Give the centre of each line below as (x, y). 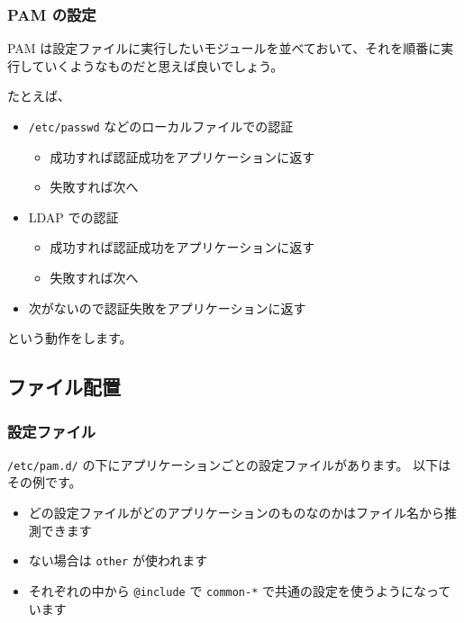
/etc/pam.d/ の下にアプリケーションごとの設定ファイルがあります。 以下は (229, 464)
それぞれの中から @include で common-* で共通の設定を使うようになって (240, 590)
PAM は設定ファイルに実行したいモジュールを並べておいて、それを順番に (224, 48)
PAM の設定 (52, 14)
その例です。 (45, 482)
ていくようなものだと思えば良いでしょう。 (158, 65)
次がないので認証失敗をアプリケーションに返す (167, 307)
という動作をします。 (70, 338)
